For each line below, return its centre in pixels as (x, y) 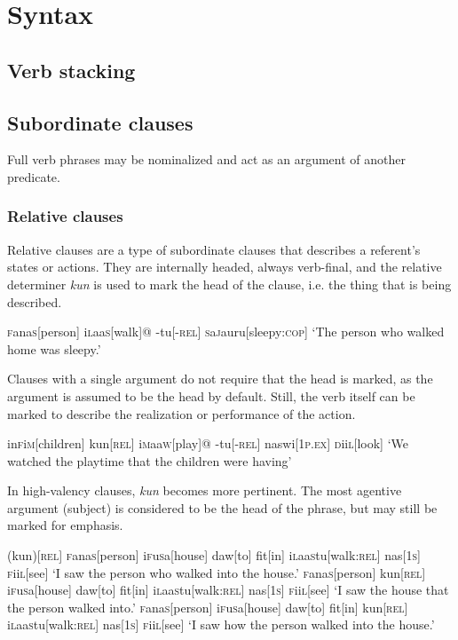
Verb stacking (71, 70)
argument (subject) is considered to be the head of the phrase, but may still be (222, 507)
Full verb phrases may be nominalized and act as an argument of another (206, 159)
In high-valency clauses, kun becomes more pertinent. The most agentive (205, 490)
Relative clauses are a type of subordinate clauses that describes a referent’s (214, 249)
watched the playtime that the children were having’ (150, 460)
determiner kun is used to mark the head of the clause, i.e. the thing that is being (229, 284)
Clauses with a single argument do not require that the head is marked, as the (220, 379)
